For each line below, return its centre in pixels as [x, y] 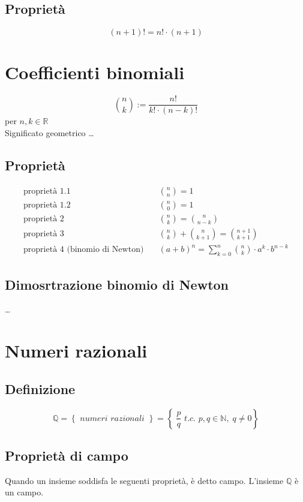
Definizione [40, 388]
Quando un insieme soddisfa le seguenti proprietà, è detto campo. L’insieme [144, 480]
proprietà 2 [44, 219]
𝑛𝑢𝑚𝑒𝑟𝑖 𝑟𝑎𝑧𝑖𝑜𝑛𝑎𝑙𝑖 [112, 418]
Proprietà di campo [67, 455]
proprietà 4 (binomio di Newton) [84, 250]
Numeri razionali [76, 351]
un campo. [24, 492]
